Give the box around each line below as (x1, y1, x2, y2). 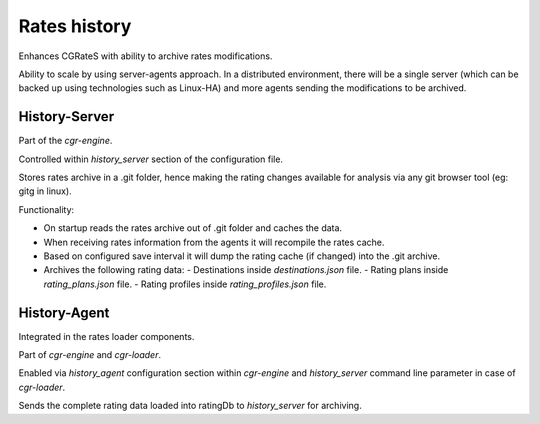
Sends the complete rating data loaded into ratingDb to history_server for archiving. (18, 400, 362, 412)
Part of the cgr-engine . (18, 135, 113, 147)
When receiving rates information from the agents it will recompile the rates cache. (43, 236, 385, 248)
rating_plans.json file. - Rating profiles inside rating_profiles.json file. (43, 278, 327, 290)
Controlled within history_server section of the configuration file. (18, 153, 284, 165)
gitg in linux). (18, 185, 72, 197)
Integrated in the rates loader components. (18, 330, 195, 342)
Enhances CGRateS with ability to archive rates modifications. (18, 50, 273, 62)
